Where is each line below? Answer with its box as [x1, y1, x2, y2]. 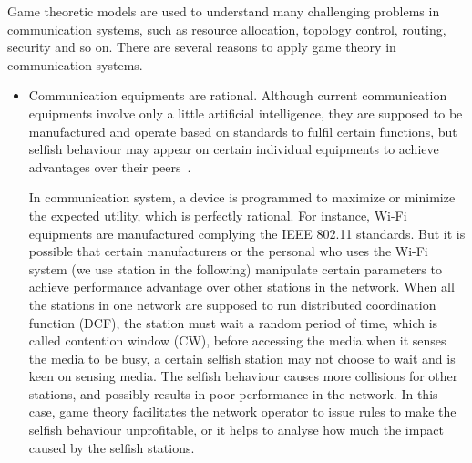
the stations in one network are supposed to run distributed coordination [28, 294, 436, 314]
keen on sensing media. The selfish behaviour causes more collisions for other [28, 366, 458, 386]
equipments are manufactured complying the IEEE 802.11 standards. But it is [28, 223, 466, 242]
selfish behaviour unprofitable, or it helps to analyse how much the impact [28, 420, 444, 439]
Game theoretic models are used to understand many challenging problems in [7, 2, 440, 20]
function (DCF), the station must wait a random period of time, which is [28, 313, 438, 332]
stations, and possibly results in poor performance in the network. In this [28, 384, 438, 403]
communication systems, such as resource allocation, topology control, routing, [7, 19, 446, 38]
